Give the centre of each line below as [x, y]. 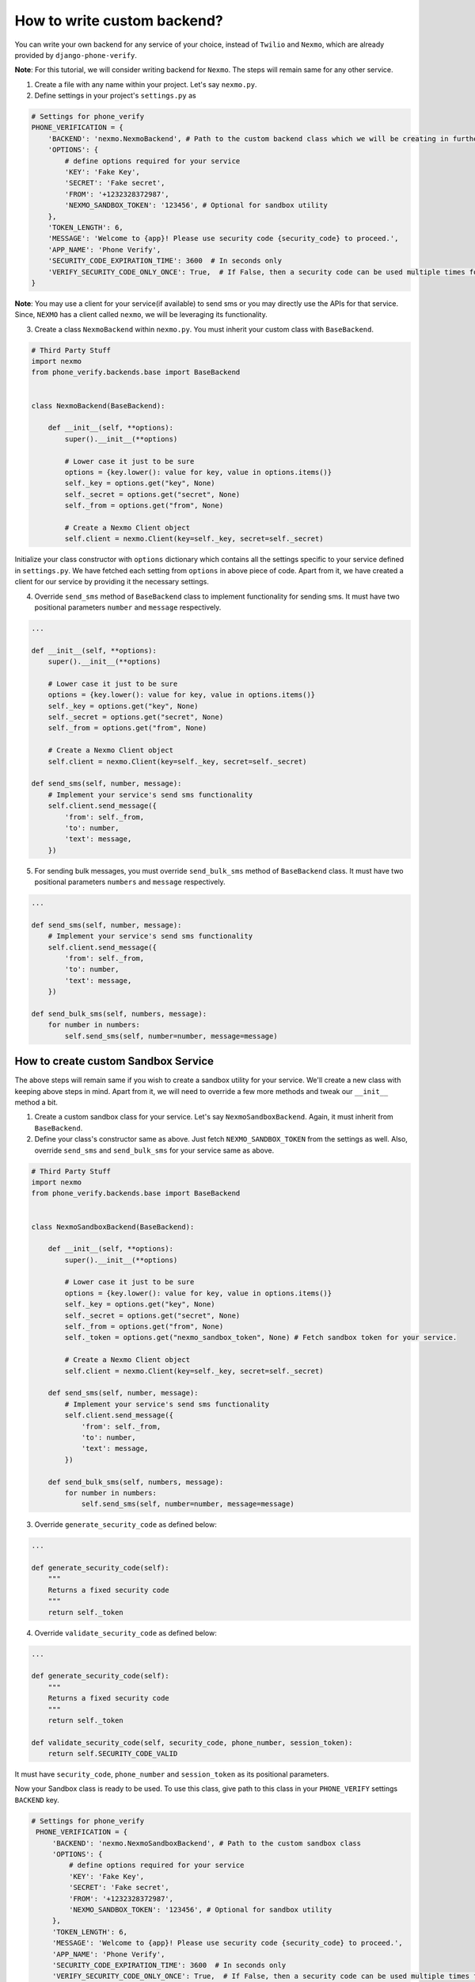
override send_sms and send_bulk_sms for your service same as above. [154, 1150]
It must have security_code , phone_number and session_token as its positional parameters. [172, 1774]
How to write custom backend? [119, 21]
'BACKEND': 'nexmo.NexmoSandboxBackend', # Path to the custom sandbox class [207, 1843]
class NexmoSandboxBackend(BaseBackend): [113, 1226]
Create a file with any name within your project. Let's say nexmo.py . [146, 84]
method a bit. [36, 1103]
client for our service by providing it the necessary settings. [112, 582]
